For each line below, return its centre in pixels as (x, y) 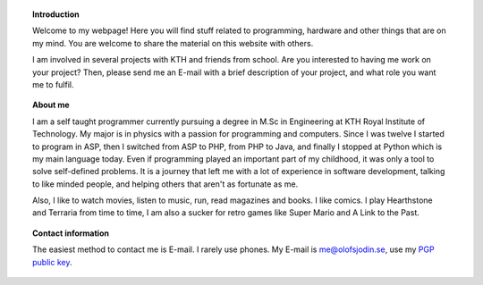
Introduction (56, 14)
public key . (52, 262)
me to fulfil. (53, 84)
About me (51, 105)
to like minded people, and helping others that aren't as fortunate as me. (165, 184)
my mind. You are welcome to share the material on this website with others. (173, 43)
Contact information (71, 233)
